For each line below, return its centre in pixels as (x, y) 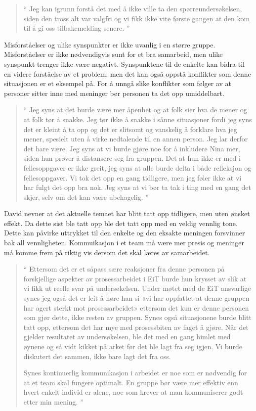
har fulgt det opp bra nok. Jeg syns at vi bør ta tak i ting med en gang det (137, 187)
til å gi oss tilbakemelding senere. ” (77, 28)
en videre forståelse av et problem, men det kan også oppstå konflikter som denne (128, 73)
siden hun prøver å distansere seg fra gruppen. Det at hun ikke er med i (132, 158)
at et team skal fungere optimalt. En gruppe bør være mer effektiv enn (131, 382)
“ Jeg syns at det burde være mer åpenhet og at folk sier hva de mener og (135, 110)
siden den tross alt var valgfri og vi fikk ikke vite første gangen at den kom (137, 18)
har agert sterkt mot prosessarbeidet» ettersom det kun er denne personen (136, 307)
